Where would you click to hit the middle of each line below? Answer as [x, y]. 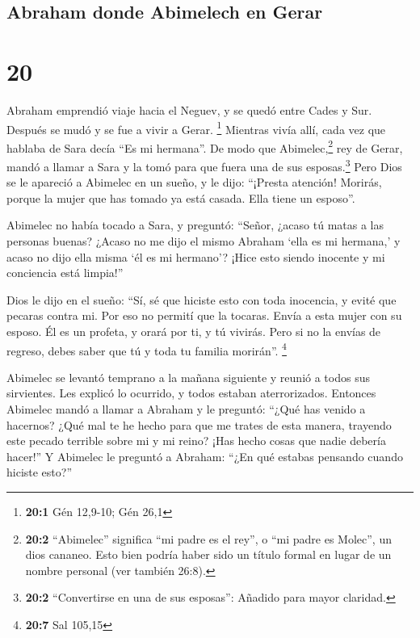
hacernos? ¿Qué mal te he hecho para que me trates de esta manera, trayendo [199, 424]
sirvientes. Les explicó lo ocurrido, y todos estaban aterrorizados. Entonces [191, 393]
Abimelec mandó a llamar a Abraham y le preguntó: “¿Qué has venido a [186, 409]
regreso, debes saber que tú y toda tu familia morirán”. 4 [147, 349]
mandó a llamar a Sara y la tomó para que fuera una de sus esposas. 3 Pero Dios [204, 165]
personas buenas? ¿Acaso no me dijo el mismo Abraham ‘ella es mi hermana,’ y [204, 241]
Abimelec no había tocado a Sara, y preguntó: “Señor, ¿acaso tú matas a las [195, 225]
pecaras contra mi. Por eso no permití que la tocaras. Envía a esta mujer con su [204, 315]
